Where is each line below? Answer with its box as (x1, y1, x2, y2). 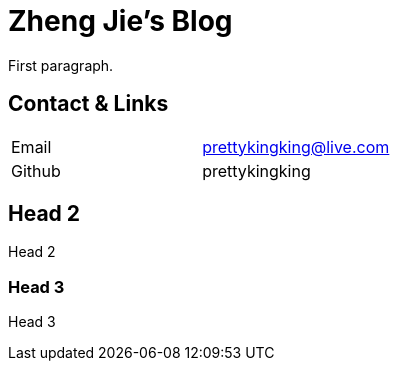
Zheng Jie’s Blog (8, 4, 233, 38)
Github (11, 160, 61, 181)
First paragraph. (8, 56, 114, 74)
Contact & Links (8, 91, 169, 117)
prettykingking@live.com (202, 136, 390, 157)
